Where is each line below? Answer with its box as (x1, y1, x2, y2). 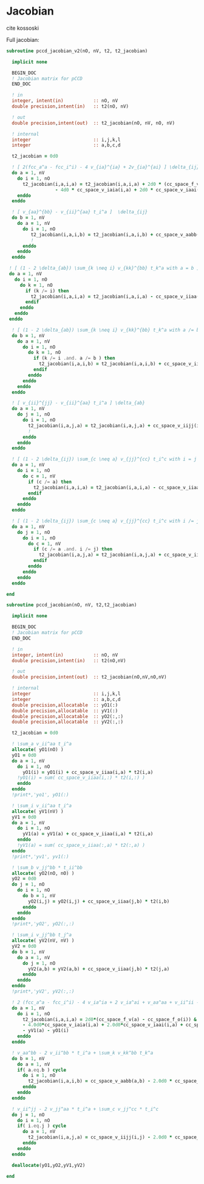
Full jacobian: (6, 36, 39, 43)
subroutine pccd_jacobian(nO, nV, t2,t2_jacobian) (6, 602, 137, 608)
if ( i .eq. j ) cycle (17, 1123, 67, 1129)
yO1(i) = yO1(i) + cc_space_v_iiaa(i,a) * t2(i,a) (22, 769, 154, 775)
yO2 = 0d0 (12, 876, 36, 882)
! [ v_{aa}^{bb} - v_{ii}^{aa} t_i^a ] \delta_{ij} (12, 209, 148, 215)
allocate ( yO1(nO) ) (12, 747, 64, 753)
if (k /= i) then (25, 287, 69, 294)
